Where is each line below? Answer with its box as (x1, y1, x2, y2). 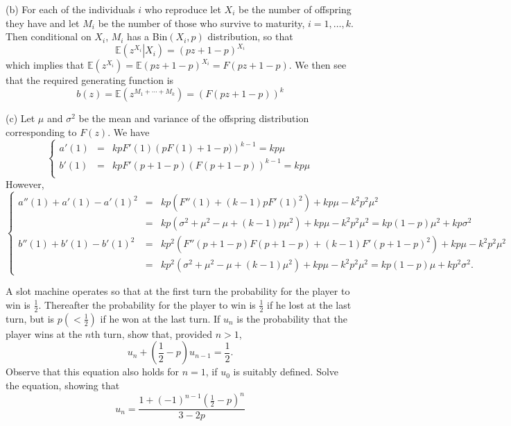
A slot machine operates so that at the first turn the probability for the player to (6, 284, 350, 298)
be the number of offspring (239, 2, 352, 16)
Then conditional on (6, 29, 92, 44)
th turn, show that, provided (91, 326, 213, 341)
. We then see (288, 58, 347, 72)
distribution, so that (207, 29, 293, 44)
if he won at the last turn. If (100, 311, 220, 325)
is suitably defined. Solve (233, 364, 339, 379)
